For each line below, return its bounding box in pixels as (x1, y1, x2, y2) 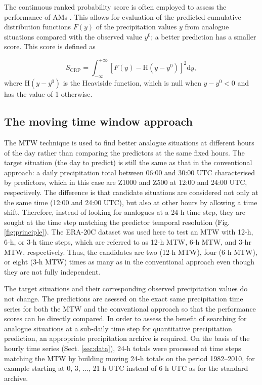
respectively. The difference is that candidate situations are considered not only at (4, 187, 258, 198)
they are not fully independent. (4, 266, 101, 277)
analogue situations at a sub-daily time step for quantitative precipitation (4, 323, 232, 333)
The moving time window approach (4, 113, 193, 129)
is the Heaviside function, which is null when (63, 78, 201, 88)
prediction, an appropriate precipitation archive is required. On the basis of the (4, 333, 250, 343)
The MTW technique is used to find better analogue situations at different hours (4, 137, 254, 148)
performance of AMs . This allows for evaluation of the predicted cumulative (4, 11, 241, 22)
